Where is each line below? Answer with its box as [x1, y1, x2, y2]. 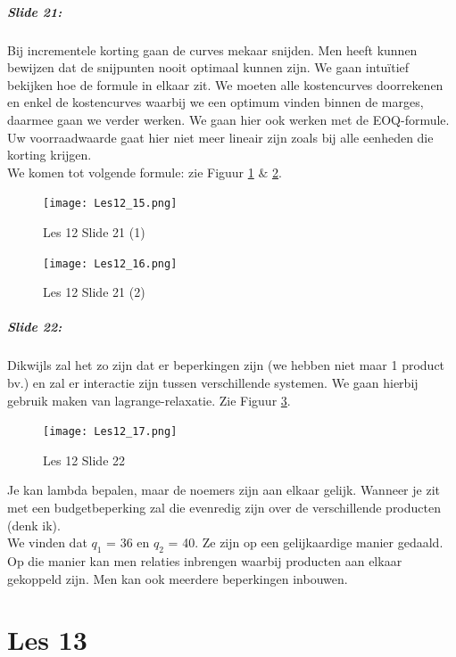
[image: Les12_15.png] [43, 197, 178, 210]
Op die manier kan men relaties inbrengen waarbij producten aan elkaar [7, 551, 402, 570]
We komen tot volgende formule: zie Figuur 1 [7, 162, 254, 181]
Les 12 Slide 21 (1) [43, 222, 145, 241]
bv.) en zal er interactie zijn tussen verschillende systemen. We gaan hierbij [7, 373, 419, 391]
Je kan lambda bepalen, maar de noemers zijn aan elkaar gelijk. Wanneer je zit [7, 480, 440, 499]
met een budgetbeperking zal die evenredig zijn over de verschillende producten [7, 498, 441, 516]
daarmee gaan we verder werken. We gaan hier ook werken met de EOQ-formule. [7, 110, 450, 128]
